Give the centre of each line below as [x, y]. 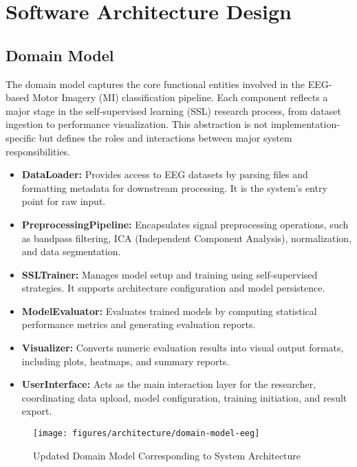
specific [21, 137]
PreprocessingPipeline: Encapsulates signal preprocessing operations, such [185, 224]
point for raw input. [64, 201]
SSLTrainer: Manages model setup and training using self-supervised [170, 274]
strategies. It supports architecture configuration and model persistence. [173, 288]
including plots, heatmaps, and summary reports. [126, 361]
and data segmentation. [71, 251]
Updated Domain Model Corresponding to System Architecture [167, 455]
